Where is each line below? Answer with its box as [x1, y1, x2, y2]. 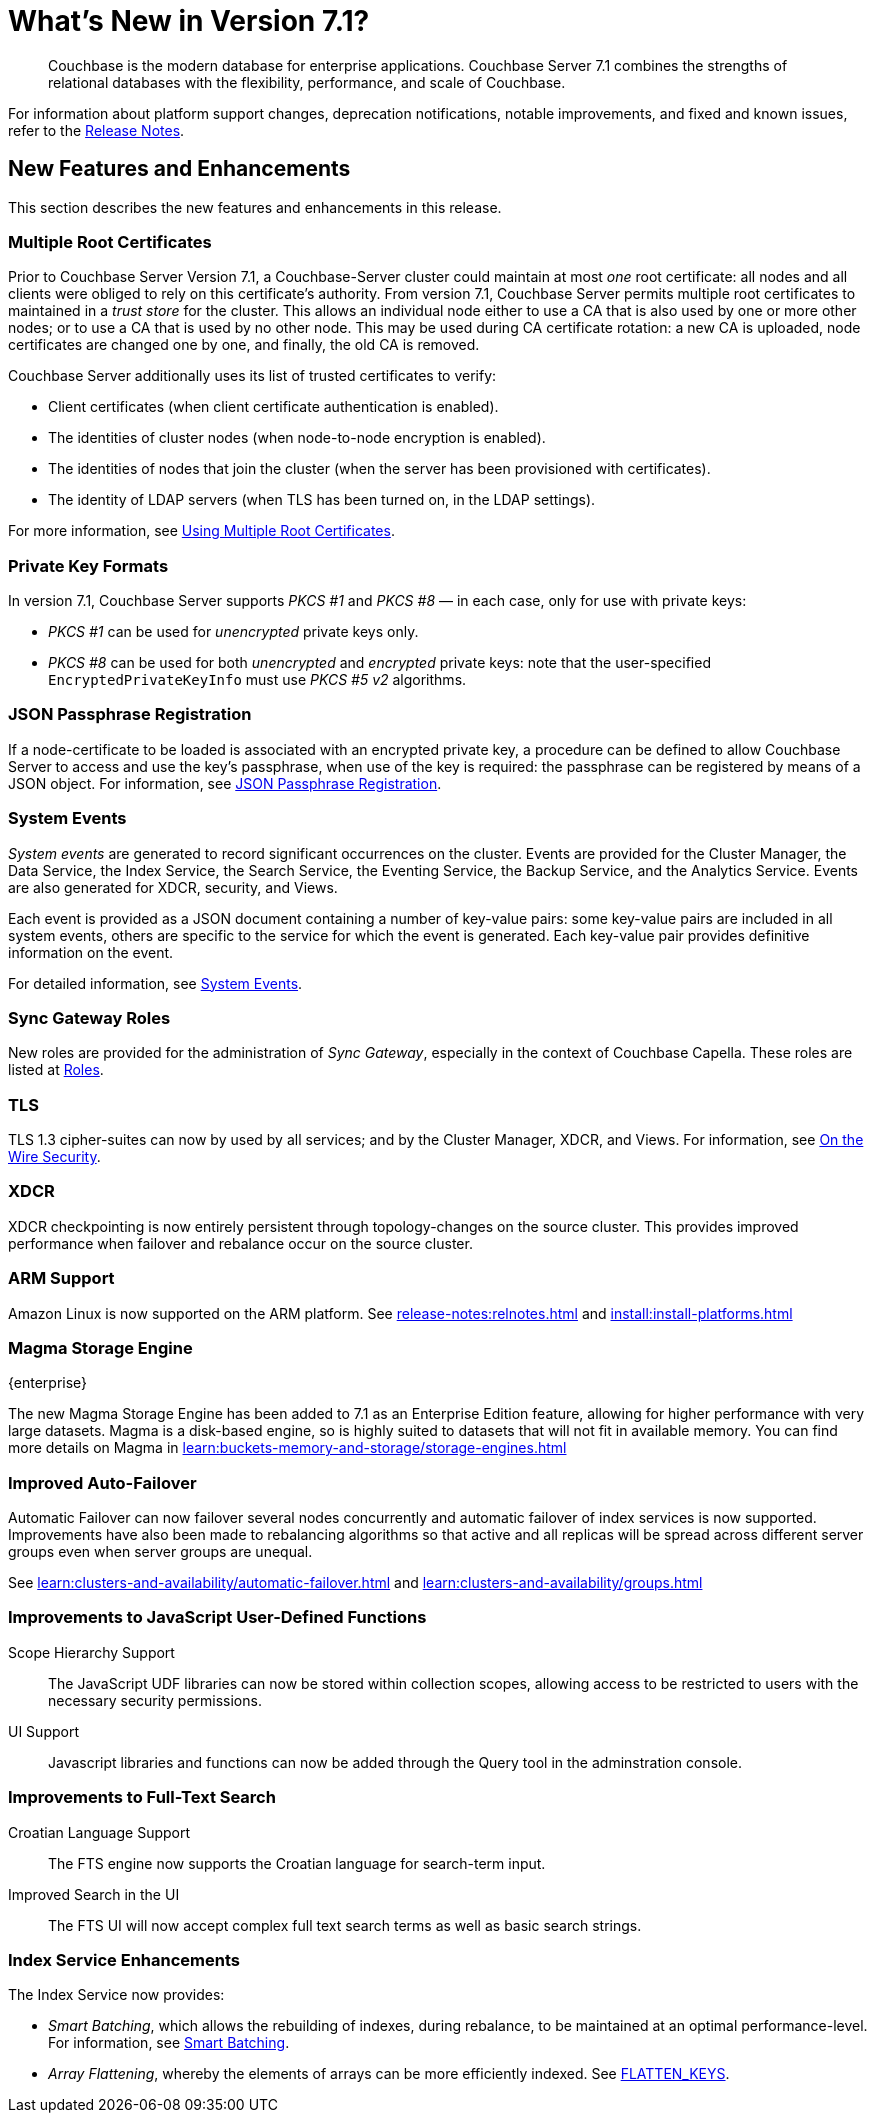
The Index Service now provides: [8, 1986, 225, 2004]
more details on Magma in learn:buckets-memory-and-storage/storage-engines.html [8, 1439, 567, 1457]
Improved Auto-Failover [8, 1472, 197, 1493]
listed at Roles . [8, 1061, 104, 1079]
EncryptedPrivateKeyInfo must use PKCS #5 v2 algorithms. [48, 671, 467, 689]
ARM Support [8, 1268, 115, 1289]
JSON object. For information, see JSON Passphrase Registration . [8, 774, 442, 792]
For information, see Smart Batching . [48, 2034, 290, 2052]
